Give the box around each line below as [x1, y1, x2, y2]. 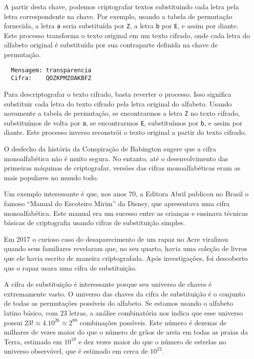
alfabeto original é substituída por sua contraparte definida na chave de [4, 40, 218, 50]
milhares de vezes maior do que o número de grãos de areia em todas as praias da [4, 327, 248, 337]
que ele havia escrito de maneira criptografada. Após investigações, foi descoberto [4, 253, 248, 263]
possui [4, 317, 22, 327]
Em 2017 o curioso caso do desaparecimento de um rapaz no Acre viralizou [4, 233, 228, 244]
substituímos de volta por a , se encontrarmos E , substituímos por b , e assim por [4, 117, 243, 127]
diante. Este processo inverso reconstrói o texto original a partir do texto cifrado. [4, 127, 247, 137]
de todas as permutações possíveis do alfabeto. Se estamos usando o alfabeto [4, 298, 233, 308]
